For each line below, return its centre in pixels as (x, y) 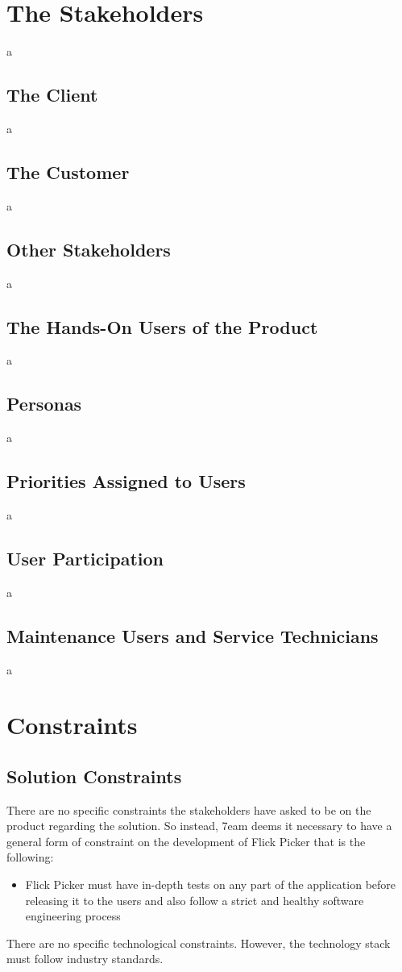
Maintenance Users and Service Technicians (193, 635)
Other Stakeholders (89, 249)
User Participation (85, 558)
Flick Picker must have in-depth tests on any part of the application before (211, 884)
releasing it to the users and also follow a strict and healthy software (195, 900)
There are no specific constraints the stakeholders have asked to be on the (189, 809)
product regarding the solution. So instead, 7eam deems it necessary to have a (199, 826)
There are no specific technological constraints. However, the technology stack (199, 943)
